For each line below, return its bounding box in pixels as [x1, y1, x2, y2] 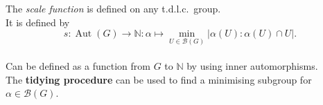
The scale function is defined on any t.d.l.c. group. [6, 1, 221, 15]
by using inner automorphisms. [186, 59, 318, 73]
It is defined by [6, 15, 70, 29]
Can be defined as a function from [6, 59, 150, 73]
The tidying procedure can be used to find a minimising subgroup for [6, 72, 312, 86]
